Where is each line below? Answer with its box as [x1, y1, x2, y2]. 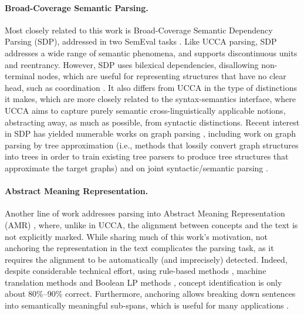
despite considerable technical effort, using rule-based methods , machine [5, 265, 266, 277]
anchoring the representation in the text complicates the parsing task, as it [5, 242, 274, 254]
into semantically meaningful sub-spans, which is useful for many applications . [5, 299, 289, 311]
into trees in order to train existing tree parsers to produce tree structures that [5, 150, 289, 162]
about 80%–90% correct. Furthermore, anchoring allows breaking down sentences [5, 287, 296, 300]
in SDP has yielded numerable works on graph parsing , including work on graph [5, 127, 296, 140]
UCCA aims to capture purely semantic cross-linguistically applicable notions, [5, 104, 286, 116]
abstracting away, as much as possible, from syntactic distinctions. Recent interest [5, 116, 300, 128]
